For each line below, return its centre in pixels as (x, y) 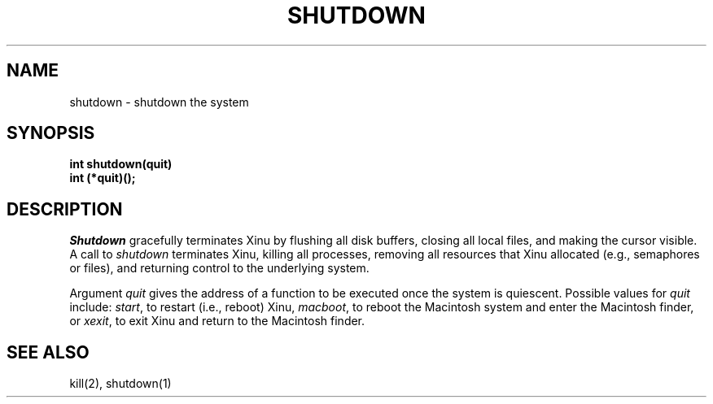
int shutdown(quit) (121, 164)
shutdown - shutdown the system (159, 102)
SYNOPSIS (51, 133)
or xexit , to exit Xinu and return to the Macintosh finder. (217, 321)
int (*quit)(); (103, 178)
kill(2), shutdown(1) (120, 384)
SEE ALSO (48, 352)
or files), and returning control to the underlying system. (219, 268)
